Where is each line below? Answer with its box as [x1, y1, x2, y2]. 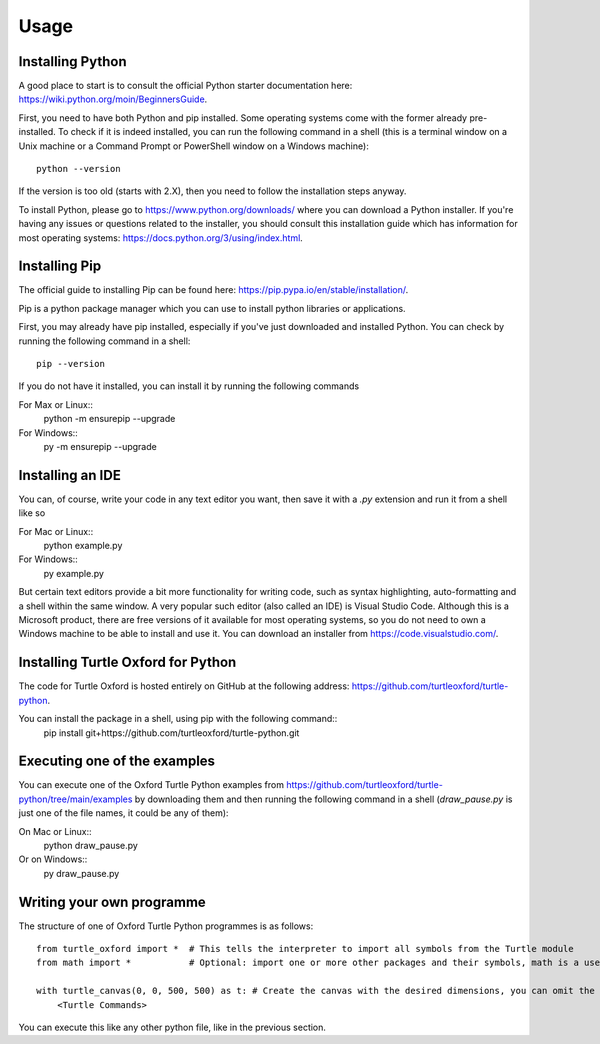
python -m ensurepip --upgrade [43, 413, 176, 425]
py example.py [43, 567, 105, 579]
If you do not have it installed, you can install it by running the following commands [18, 380, 360, 392]
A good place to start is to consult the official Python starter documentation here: [18, 80, 353, 92]
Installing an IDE [18, 466, 122, 484]
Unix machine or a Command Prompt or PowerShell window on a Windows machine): [18, 140, 369, 152]
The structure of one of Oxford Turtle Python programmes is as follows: [18, 920, 314, 932]
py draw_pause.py [43, 867, 120, 879]
